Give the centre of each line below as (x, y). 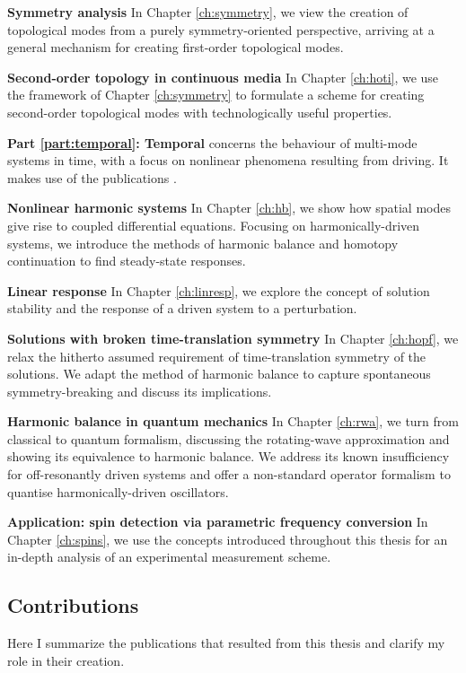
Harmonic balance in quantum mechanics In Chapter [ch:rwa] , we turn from (233, 421)
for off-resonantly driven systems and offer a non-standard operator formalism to (229, 474)
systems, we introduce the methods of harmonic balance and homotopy (203, 243)
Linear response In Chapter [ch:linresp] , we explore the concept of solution (219, 290)
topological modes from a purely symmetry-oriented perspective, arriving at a (221, 29)
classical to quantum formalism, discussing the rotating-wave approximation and (229, 438)
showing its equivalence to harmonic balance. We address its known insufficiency (229, 456)
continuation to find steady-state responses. (127, 261)
